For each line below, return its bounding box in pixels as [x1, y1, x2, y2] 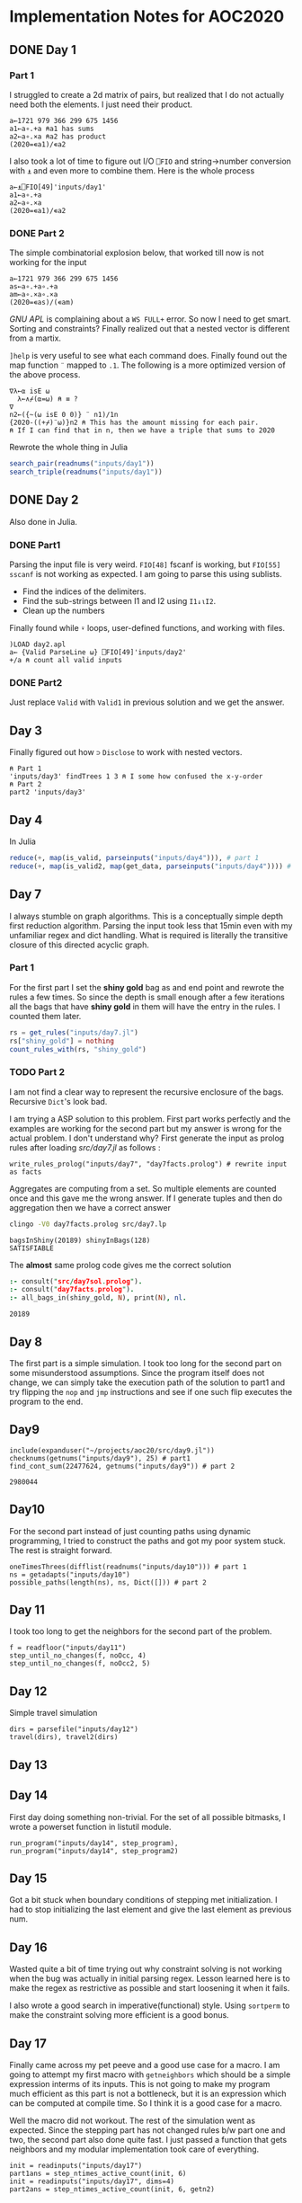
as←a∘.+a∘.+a [9, 282, 58, 291]
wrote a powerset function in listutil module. [9, 1821, 172, 1832]
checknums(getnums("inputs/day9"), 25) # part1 [9, 1453, 191, 1462]
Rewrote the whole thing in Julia [9, 442, 129, 453]
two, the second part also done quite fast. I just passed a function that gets [9, 2134, 288, 2145]
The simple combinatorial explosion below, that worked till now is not [9, 247, 264, 258]
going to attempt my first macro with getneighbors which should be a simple [9, 2069, 291, 2080]
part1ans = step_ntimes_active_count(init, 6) [9, 2169, 187, 2178]
